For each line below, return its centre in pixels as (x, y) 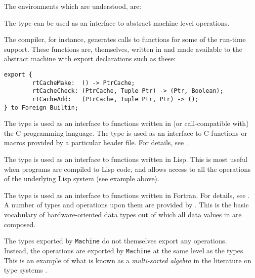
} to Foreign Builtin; (41, 107)
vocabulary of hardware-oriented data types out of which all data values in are (123, 214)
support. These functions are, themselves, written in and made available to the (123, 49)
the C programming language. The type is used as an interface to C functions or (126, 133)
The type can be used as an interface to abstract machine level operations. (117, 22)
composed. (20, 224)
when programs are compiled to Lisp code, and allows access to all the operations (127, 169)
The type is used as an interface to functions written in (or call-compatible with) (127, 123)
